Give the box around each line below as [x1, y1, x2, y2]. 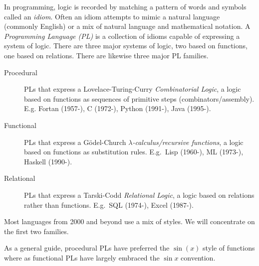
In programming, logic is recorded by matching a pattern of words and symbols [4, 1, 247, 11]
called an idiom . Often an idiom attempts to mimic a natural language [4, 11, 220, 21]
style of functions [203, 243, 255, 253]
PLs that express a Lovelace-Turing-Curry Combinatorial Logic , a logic [24, 84, 241, 94]
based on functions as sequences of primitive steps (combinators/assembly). [24, 93, 255, 104]
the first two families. [4, 226, 69, 236]
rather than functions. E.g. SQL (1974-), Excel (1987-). [24, 199, 194, 210]
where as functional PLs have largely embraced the [4, 252, 160, 263]
